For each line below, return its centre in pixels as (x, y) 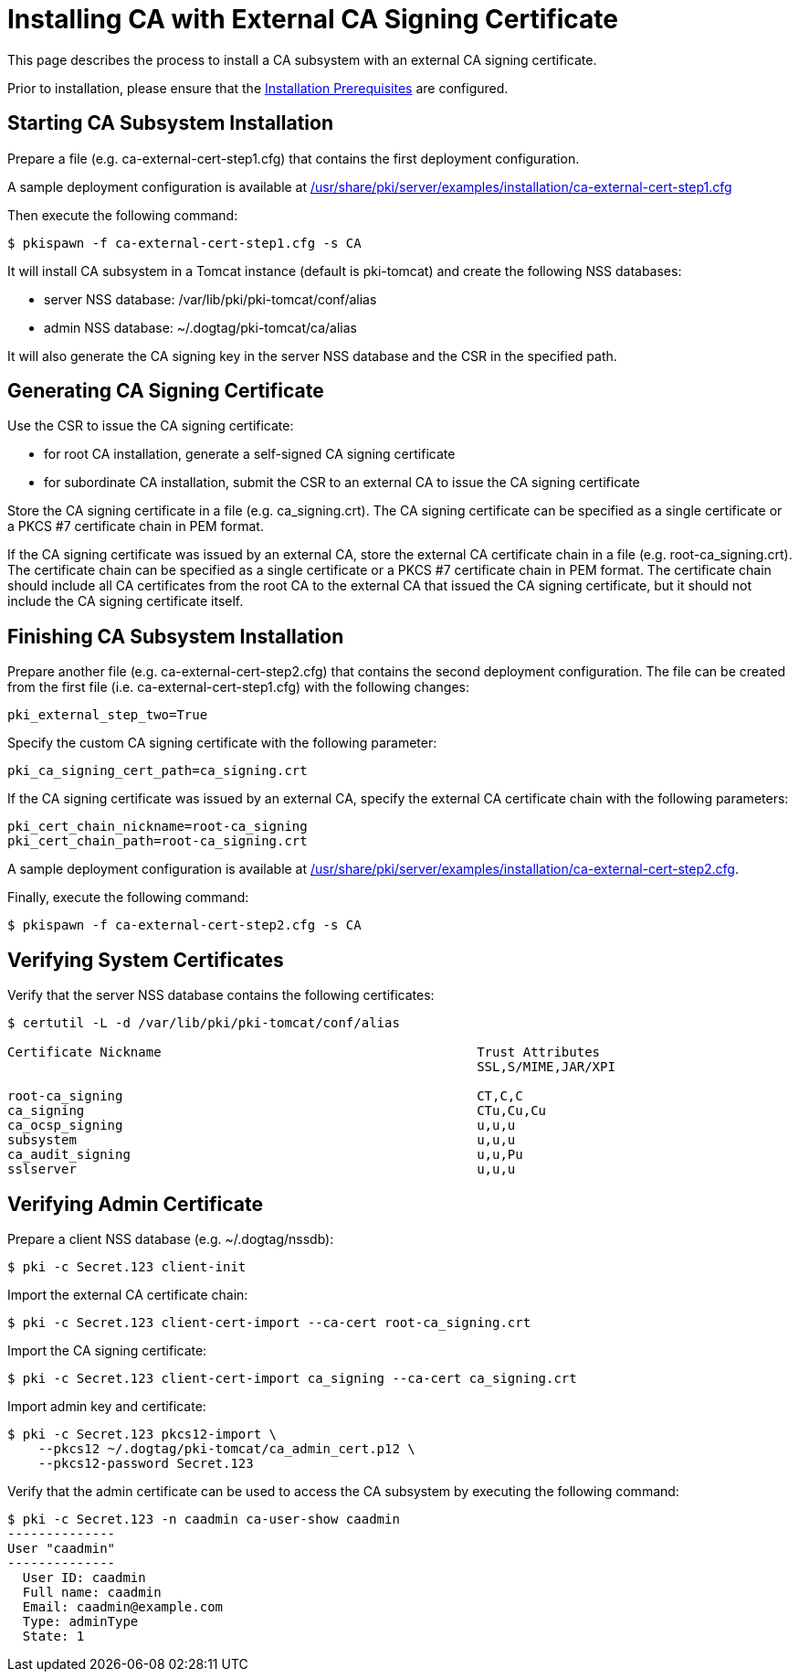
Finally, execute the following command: (128, 898)
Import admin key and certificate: (107, 1406)
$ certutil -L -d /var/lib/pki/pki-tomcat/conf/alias (204, 1023)
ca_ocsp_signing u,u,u (262, 1126)
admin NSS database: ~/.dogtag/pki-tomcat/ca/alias (201, 327)
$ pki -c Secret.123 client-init (127, 1266)
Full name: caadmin (92, 1592)
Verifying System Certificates (146, 960)
